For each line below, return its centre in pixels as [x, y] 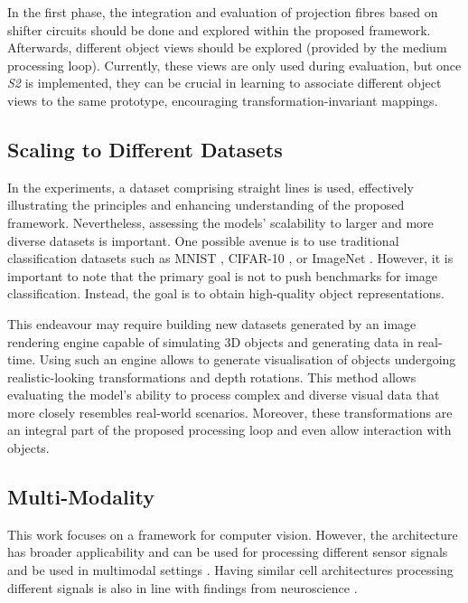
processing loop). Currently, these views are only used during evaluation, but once [234, 65]
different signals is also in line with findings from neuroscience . [183, 587]
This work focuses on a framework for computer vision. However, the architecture [233, 534]
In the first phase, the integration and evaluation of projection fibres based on [223, 12]
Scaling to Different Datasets [145, 149]
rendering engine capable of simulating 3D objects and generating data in [211, 341]
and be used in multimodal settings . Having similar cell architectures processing [230, 570]
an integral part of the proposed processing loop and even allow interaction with [229, 430]
